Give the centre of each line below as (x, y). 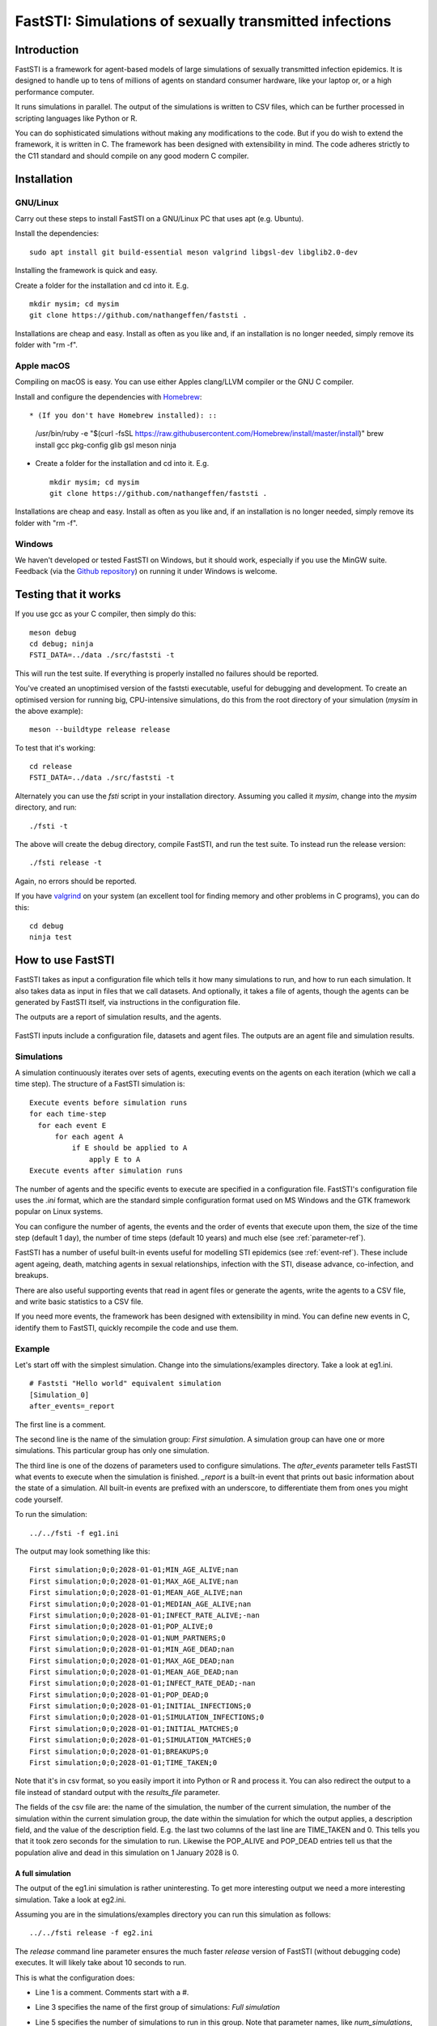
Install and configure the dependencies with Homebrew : (108, 396)
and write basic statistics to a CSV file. (79, 1302)
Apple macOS (42, 365)
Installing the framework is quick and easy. (86, 271)
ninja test (51, 937)
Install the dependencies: (57, 233)
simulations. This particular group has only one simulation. (112, 1451)
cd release (51, 767)
